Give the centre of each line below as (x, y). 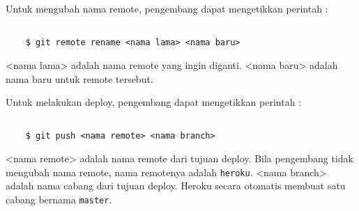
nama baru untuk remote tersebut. (79, 78)
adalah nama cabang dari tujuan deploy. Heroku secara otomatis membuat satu (176, 186)
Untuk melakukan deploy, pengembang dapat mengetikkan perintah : (153, 102)
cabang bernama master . (59, 199)
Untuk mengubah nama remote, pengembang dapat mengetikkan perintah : (167, 8)
